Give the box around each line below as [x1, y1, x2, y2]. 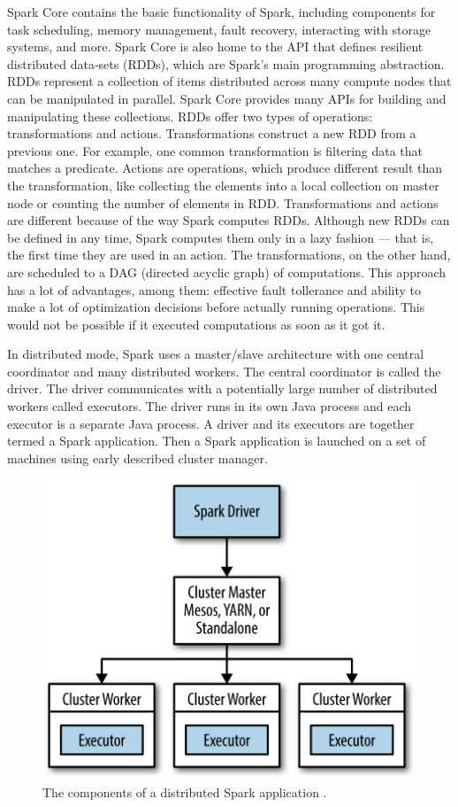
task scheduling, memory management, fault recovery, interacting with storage [7, 19, 431, 38]
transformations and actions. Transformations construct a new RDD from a [7, 124, 416, 143]
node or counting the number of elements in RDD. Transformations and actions [7, 193, 439, 212]
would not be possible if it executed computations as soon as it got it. [7, 314, 385, 333]
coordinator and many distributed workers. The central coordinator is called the [7, 361, 441, 380]
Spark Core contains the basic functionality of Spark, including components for [7, 3, 436, 20]
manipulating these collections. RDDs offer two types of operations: [7, 106, 373, 125]
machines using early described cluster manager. [7, 448, 268, 467]
